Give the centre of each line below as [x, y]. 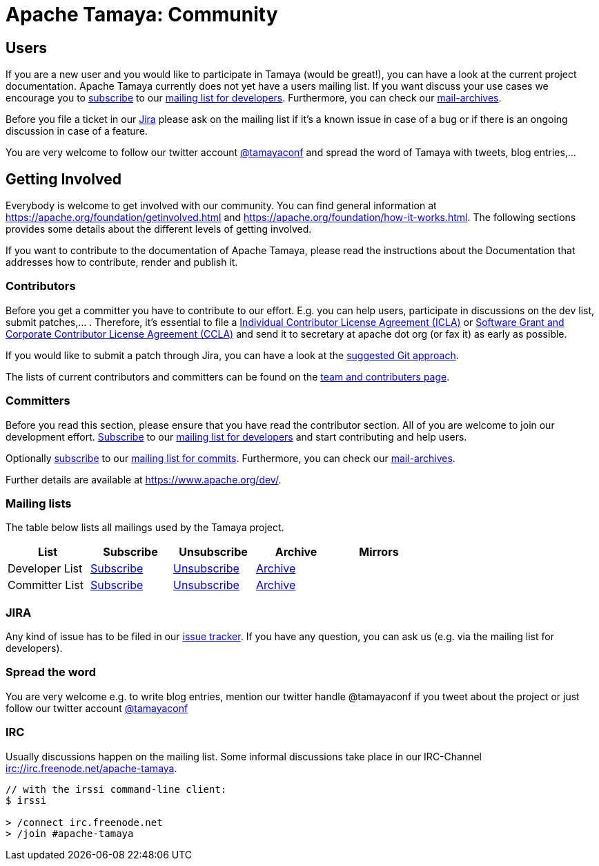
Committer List [46, 585]
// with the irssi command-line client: [116, 789]
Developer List [45, 569]
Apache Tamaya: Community [142, 15]
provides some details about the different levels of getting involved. [159, 229]
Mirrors [379, 552]
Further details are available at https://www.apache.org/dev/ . [144, 479]
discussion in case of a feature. [77, 131]
